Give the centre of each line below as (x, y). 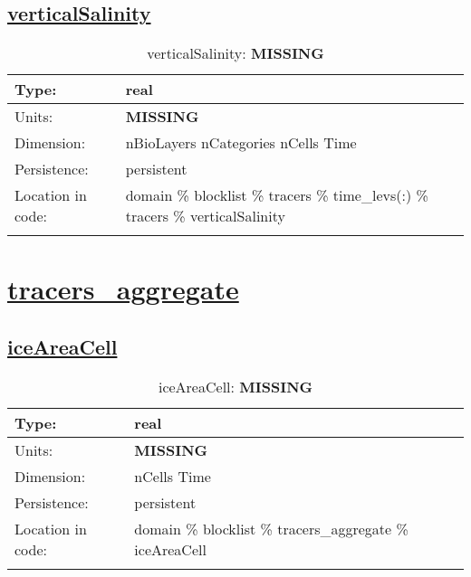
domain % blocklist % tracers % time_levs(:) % (277, 195)
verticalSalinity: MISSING (235, 53)
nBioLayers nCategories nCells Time (241, 143)
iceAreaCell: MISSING (235, 386)
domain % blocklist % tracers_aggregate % (271, 528)
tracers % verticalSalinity (205, 216)
